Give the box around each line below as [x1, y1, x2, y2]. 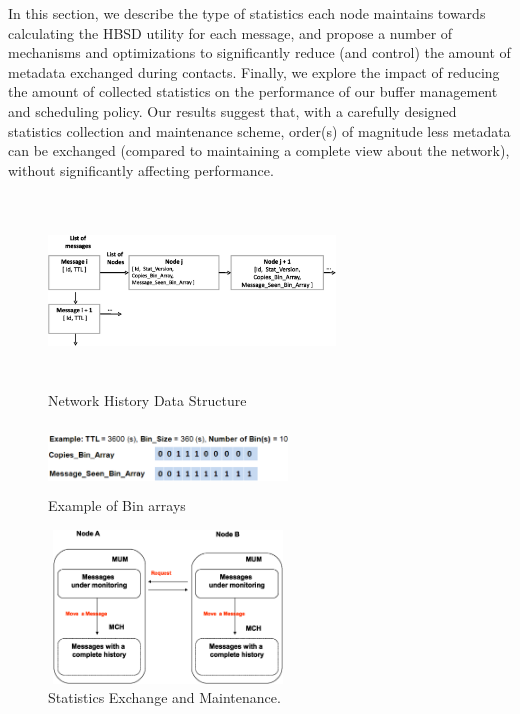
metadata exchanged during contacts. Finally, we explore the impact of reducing [8, 61, 500, 82]
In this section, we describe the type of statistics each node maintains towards [8, 3, 486, 23]
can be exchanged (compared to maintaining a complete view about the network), [8, 140, 510, 161]
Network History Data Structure [48, 389, 247, 410]
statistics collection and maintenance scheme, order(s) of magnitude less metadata [8, 120, 511, 141]
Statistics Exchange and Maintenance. [48, 687, 281, 708]
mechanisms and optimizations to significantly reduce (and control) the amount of [8, 42, 511, 63]
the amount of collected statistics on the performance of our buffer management [8, 81, 498, 102]
